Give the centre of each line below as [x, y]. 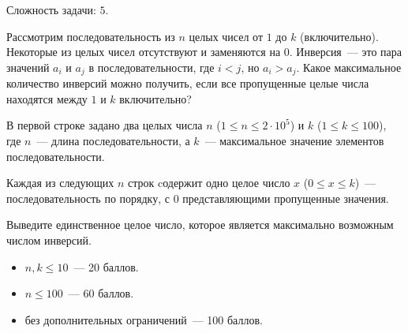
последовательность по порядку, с [88, 198]
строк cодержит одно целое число [209, 183]
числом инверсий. [49, 239]
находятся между [47, 98]
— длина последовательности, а [113, 141]
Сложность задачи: [51, 9]
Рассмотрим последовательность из [91, 36]
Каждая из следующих [60, 183]
